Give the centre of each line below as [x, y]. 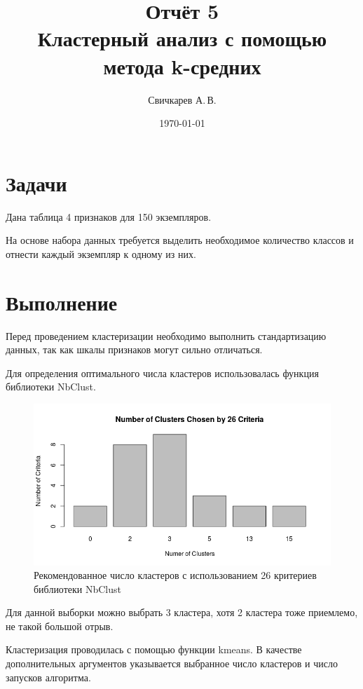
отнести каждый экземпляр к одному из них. [101, 253]
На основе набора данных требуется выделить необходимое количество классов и [180, 240]
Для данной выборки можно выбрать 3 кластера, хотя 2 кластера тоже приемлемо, [182, 612]
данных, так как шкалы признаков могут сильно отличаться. [134, 349]
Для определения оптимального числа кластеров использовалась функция [162, 373]
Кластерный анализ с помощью [182, 38]
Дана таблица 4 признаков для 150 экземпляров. [109, 216]
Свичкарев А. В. [182, 99]
